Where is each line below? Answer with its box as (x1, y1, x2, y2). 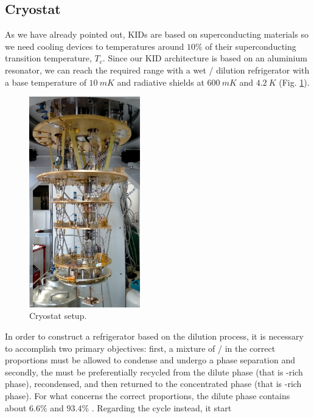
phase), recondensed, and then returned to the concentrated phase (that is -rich (5, 377, 302, 390)
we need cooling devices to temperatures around (5, 39, 184, 52)
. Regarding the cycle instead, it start (91, 401, 232, 414)
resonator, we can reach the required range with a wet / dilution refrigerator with (5, 63, 310, 76)
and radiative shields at (117, 75, 204, 88)
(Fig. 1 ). (279, 75, 310, 88)
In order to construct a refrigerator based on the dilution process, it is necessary (5, 330, 304, 343)
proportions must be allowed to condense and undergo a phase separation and (5, 354, 295, 366)
